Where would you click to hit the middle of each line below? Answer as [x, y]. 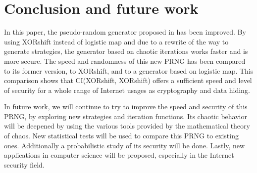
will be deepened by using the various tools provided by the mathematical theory [127, 126]
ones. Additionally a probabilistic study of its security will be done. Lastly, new [125, 145]
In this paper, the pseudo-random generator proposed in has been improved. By [125, 32]
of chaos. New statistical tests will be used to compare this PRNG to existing [121, 136]
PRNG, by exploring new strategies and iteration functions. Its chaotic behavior [126, 116]
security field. [24, 164]
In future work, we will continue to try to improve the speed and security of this [126, 107]
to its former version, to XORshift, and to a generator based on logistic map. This [129, 70]
